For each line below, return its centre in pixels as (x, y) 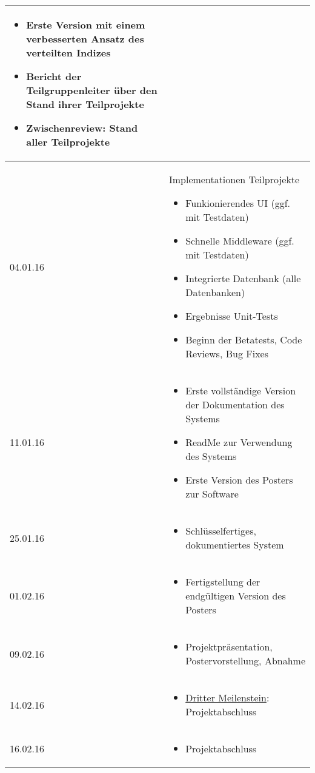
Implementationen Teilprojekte (234, 179)
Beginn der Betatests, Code (244, 339)
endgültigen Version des (236, 596)
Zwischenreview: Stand (82, 128)
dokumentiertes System (235, 545)
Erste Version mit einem (86, 25)
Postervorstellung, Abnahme (246, 660)
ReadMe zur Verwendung (239, 442)
